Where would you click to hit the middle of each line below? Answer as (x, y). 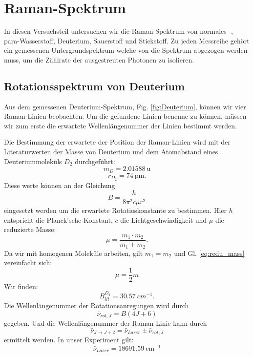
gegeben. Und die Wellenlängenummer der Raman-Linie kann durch (105, 323)
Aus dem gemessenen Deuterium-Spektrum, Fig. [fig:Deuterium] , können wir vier (125, 106)
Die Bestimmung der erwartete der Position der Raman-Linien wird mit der (117, 142)
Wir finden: (21, 286)
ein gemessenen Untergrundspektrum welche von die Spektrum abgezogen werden (126, 50)
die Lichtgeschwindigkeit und (164, 220)
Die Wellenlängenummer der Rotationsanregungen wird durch (96, 305)
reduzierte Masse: (30, 229)
